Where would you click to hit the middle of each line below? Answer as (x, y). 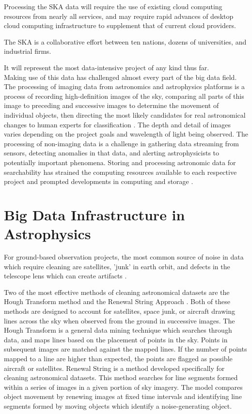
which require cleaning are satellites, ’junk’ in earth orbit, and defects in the (117, 266)
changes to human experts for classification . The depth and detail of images (117, 124)
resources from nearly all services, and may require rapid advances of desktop (119, 16)
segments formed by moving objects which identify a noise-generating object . (118, 406)
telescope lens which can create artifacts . (65, 276)
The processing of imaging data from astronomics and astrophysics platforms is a (125, 86)
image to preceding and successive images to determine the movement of (111, 105)
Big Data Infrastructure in (94, 214)
